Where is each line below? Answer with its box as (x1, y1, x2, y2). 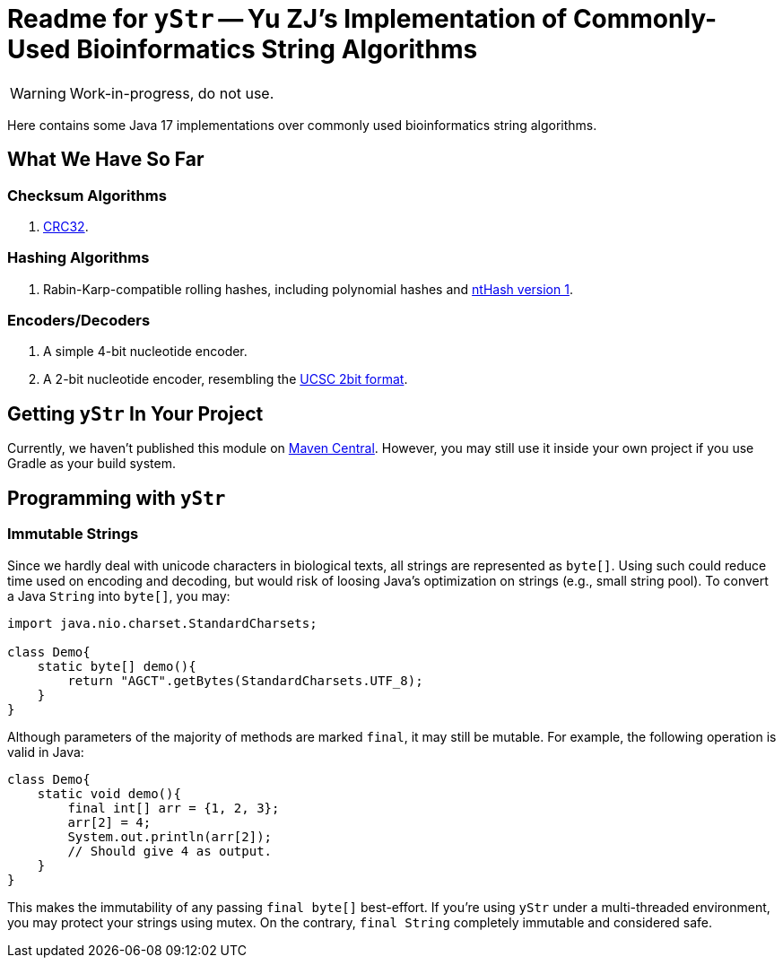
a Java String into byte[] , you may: (7, 587, 231, 604)
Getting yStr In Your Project (7, 402, 264, 425)
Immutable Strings (7, 525, 139, 543)
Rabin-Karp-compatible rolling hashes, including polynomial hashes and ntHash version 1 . (43, 281, 573, 297)
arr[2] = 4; (67, 814, 152, 830)
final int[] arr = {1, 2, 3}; (67, 800, 280, 815)
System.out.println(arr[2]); (67, 829, 273, 844)
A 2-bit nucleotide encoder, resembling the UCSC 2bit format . (43, 371, 408, 387)
